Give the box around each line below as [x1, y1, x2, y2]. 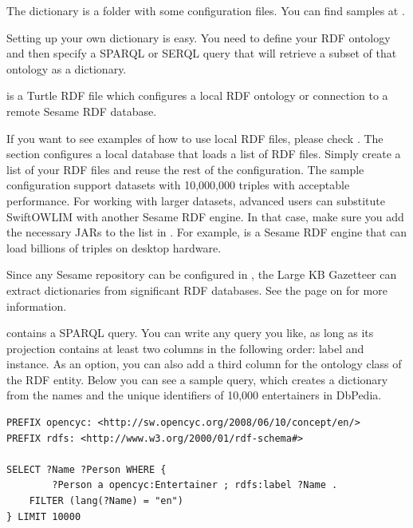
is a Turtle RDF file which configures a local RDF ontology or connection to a [6, 87, 388, 104]
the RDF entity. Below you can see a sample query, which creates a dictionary [6, 371, 388, 387]
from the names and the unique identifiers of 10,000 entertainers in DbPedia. [6, 387, 382, 403]
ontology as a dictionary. [6, 60, 127, 77]
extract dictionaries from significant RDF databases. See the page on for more [6, 281, 387, 298]
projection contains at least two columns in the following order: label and [6, 339, 364, 356]
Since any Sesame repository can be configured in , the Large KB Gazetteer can [6, 266, 397, 283]
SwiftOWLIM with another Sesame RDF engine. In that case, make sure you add [6, 208, 404, 224]
